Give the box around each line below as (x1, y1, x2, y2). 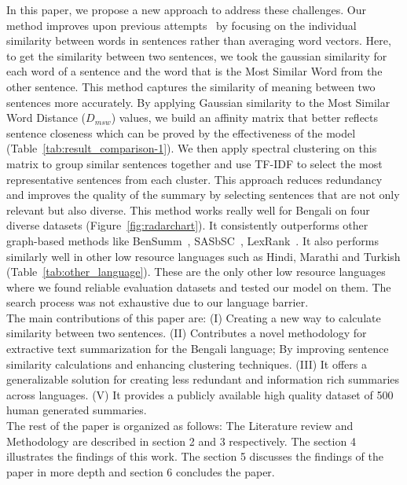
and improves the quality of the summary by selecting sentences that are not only (6, 186, 400, 203)
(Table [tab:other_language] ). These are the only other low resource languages (6, 263, 386, 280)
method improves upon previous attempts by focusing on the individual (6, 17, 357, 33)
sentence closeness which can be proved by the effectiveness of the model (6, 124, 356, 141)
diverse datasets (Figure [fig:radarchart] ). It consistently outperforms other (6, 217, 368, 233)
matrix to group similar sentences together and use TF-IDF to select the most (6, 155, 383, 171)
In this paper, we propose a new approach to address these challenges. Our (6, 2, 366, 17)
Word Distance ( (6, 109, 86, 126)
